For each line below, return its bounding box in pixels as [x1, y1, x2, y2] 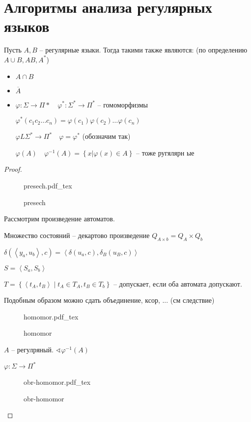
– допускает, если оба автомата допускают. [113, 278, 242, 289]
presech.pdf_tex [24, 180, 72, 190]
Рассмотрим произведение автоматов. [4, 213, 115, 224]
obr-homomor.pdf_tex [24, 377, 91, 387]
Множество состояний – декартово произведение [4, 230, 150, 240]
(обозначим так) [82, 131, 131, 141]
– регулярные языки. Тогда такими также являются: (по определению [39, 45, 248, 55]
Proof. [4, 164, 22, 174]
